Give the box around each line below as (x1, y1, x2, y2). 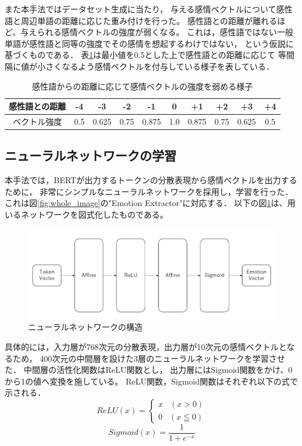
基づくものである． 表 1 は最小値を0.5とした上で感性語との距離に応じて (5, 49, 276, 61)
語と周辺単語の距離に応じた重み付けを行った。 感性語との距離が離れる (5, 14, 277, 26)
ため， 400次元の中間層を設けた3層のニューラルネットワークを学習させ (12, 352, 285, 364)
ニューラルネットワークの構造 (28, 321, 143, 333)
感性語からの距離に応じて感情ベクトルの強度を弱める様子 (32, 80, 253, 92)
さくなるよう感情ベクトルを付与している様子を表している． (45, 60, 275, 72)
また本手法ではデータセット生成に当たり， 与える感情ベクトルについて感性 (5, 3, 293, 15)
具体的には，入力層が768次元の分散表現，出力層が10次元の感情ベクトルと (5, 341, 287, 353)
